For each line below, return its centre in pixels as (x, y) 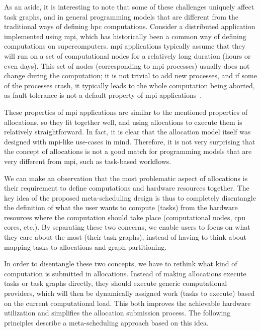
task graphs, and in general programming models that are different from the (121, 16)
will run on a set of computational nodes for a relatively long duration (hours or (127, 55)
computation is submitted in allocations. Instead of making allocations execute (125, 273)
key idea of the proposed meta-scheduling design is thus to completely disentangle (130, 197)
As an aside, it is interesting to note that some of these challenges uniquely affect (129, 7)
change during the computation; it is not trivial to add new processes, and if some (130, 75)
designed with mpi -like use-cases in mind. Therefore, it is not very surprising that (130, 141)
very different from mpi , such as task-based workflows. (88, 161)
